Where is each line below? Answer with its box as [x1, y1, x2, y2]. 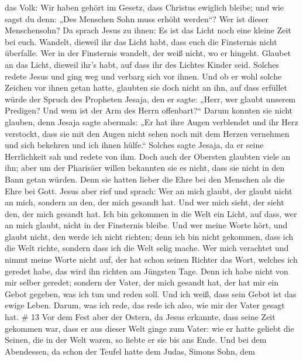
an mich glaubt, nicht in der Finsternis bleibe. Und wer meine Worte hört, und [5, 219, 288, 231]
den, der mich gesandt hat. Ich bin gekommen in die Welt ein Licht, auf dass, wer [5, 207, 297, 219]
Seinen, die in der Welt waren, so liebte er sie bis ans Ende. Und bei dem [5, 334, 267, 346]
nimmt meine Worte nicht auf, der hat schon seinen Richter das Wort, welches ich [5, 253, 298, 266]
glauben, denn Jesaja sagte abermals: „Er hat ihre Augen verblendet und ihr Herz [5, 115, 298, 128]
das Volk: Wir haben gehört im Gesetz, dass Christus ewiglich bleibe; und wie [5, 1, 284, 13]
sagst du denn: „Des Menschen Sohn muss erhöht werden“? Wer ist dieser [5, 12, 268, 25]
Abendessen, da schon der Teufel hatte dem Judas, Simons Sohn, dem [5, 345, 256, 357]
